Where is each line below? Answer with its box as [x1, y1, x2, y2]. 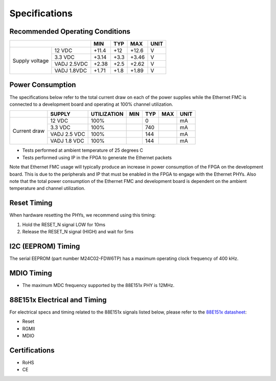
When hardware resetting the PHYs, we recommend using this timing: [9, 212, 156, 218]
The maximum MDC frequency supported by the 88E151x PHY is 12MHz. [22, 282, 175, 288]
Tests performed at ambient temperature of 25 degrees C [22, 147, 143, 153]
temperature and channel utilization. [9, 185, 85, 192]
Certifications [9, 346, 55, 354]
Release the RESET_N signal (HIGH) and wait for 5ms [22, 229, 134, 234]
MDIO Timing [9, 269, 52, 277]
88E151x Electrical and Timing [9, 295, 107, 304]
